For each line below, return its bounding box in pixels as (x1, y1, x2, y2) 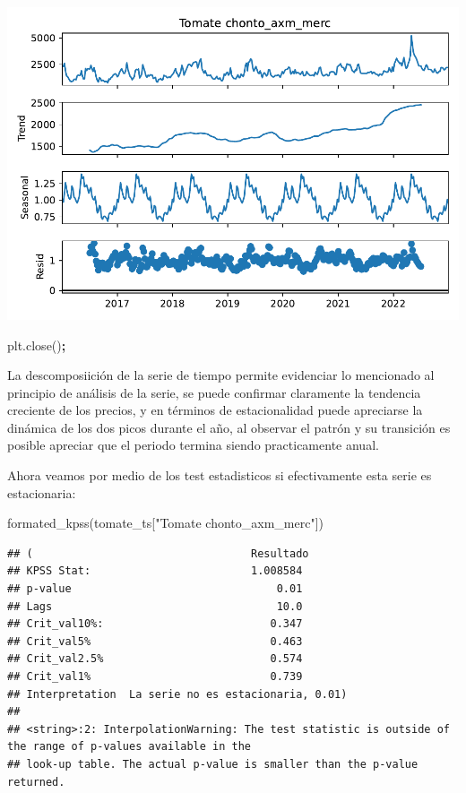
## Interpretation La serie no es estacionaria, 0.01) (7, 687, 348, 701)
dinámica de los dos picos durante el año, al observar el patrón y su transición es (7, 418, 451, 436)
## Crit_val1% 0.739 (7, 670, 303, 684)
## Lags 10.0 (7, 599, 303, 613)
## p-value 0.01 (7, 582, 303, 596)
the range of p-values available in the (7, 740, 252, 754)
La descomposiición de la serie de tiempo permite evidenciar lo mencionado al (7, 366, 435, 384)
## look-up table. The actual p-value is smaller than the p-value (7, 757, 419, 771)
